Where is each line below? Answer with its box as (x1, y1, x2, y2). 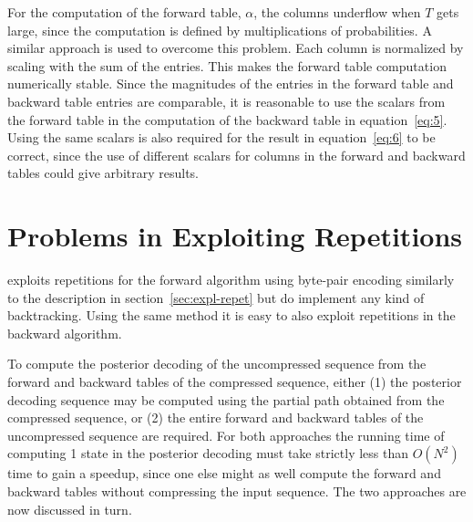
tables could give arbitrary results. (7, 163, 200, 183)
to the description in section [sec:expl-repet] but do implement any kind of (7, 287, 425, 307)
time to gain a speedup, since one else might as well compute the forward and (7, 464, 441, 483)
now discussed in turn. (7, 499, 132, 518)
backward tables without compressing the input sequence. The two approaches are (7, 482, 467, 500)
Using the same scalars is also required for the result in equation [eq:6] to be (7, 128, 436, 147)
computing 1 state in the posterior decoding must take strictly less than (7, 444, 409, 463)
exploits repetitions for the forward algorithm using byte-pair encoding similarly (7, 270, 455, 289)
